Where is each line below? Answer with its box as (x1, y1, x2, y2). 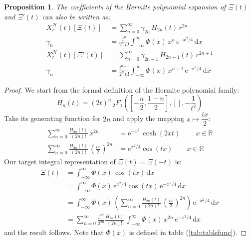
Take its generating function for (4, 113, 101, 123)
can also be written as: (42, 11, 111, 21)
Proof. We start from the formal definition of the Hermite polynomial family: (4, 84, 240, 95)
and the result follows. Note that (4, 227, 104, 237)
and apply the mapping (113, 113, 184, 123)
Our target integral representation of (4, 156, 116, 166)
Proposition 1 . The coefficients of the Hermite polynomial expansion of (4, 1, 226, 11)
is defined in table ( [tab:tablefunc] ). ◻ (129, 227, 247, 237)
